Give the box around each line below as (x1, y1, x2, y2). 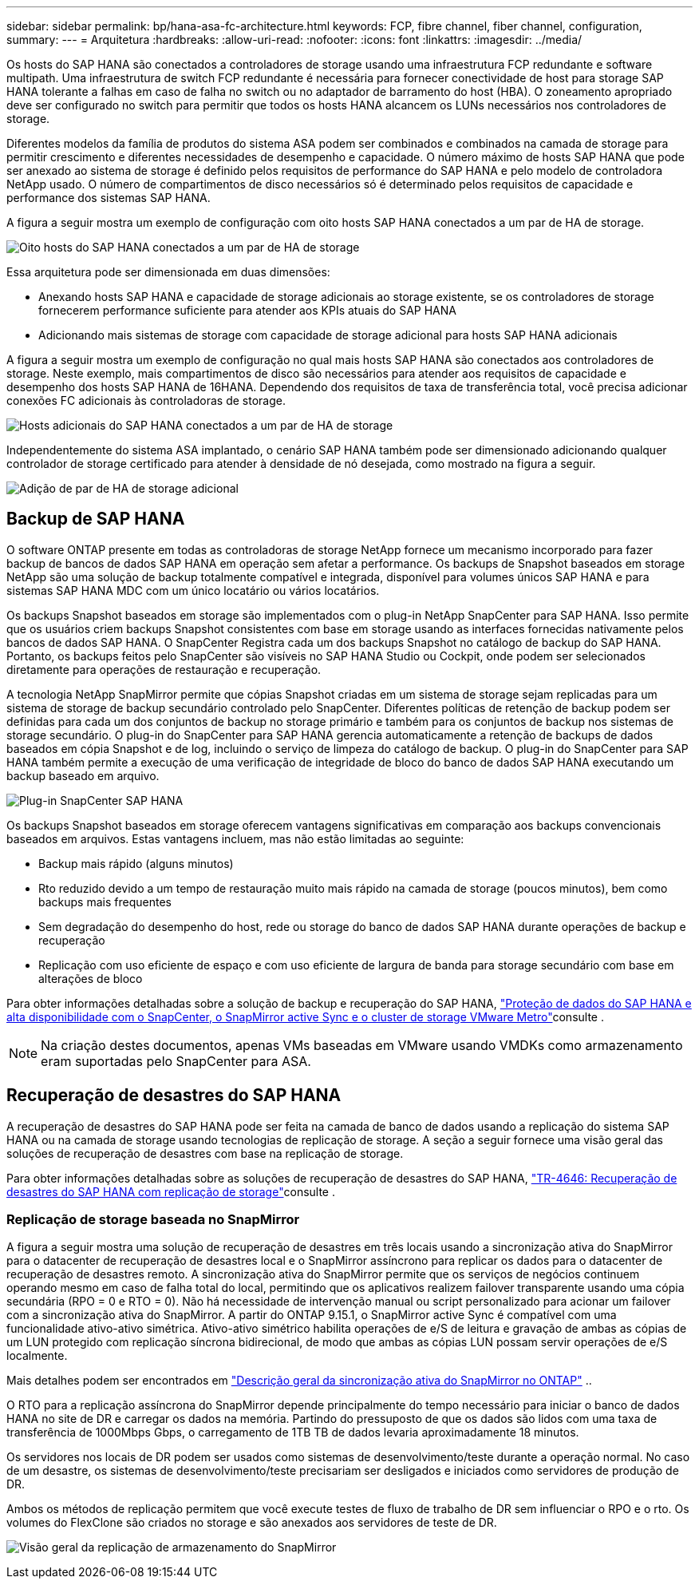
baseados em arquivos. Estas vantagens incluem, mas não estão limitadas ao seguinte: (6, 831, 464, 846)
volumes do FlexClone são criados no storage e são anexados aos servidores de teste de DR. (6, 1516, 497, 1530)
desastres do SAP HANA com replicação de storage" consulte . (6, 1184, 335, 1199)
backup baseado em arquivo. (6, 768, 160, 783)
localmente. (6, 1349, 68, 1363)
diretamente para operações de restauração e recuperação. (6, 662, 322, 676)
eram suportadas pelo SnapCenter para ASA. (41, 1052, 311, 1069)
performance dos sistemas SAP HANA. (6, 191, 211, 204)
